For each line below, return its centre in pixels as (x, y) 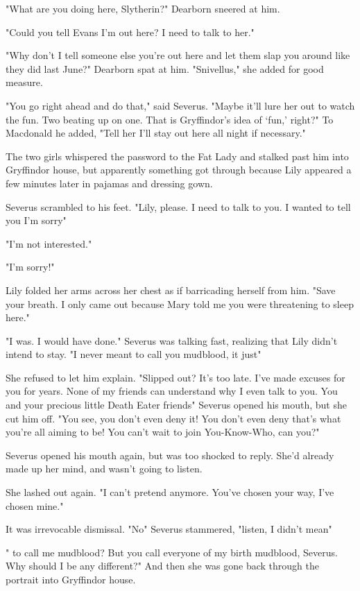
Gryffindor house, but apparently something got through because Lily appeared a (179, 170)
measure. (24, 82)
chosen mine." (35, 505)
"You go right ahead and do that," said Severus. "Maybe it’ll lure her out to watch (180, 105)
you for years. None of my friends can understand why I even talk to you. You (172, 391)
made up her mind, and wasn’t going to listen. (104, 469)
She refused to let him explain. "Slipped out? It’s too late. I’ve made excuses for (175, 377)
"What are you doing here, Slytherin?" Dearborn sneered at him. (143, 8)
